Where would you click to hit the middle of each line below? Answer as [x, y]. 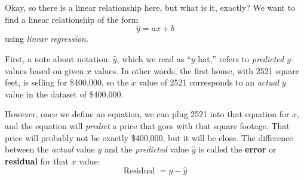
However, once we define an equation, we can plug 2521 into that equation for [147, 114]
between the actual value [50, 149]
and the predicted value [147, 149]
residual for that [37, 161]
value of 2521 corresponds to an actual [209, 82]
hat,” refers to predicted [241, 59]
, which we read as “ [154, 59]
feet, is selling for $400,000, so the [67, 82]
